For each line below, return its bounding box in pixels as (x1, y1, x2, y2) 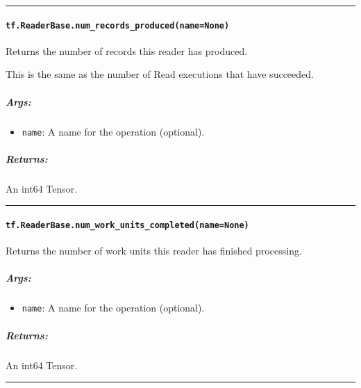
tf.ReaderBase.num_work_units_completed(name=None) (6, 220, 249, 231)
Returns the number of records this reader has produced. (6, 43, 248, 58)
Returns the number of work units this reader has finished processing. (6, 243, 302, 258)
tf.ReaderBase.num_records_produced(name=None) (6, 20, 230, 31)
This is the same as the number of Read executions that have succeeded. (6, 67, 314, 81)
